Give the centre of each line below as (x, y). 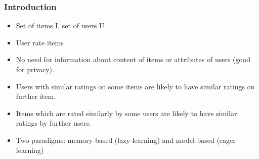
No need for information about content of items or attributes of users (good (133, 59)
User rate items (40, 42)
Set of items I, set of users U (60, 25)
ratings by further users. (53, 123)
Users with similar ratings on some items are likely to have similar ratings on (135, 86)
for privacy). (35, 69)
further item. (36, 96)
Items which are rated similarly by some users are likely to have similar (126, 113)
